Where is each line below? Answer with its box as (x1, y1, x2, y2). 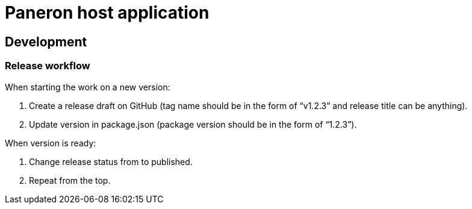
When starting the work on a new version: (5, 81, 170, 92)
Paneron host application (5, 2, 210, 23)
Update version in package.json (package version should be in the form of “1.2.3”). (29, 119, 357, 129)
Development (5, 34, 87, 49)
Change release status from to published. (29, 156, 193, 167)
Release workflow (5, 60, 90, 72)
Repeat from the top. (29, 175, 111, 186)
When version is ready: (5, 137, 96, 148)
